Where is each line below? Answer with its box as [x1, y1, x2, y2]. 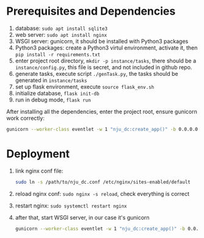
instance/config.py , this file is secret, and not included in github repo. [15, 63, 192, 71]
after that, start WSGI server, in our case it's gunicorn [15, 214, 150, 221]
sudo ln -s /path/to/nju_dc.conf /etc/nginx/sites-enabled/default [15, 179, 191, 185]
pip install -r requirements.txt [15, 51, 101, 58]
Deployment [6, 147, 70, 160]
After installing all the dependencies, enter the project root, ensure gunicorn [6, 108, 197, 115]
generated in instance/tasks [15, 76, 87, 84]
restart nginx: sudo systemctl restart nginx [15, 202, 127, 209]
